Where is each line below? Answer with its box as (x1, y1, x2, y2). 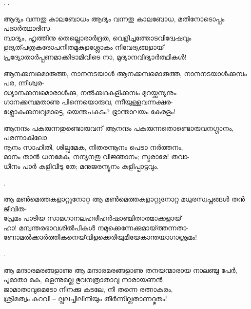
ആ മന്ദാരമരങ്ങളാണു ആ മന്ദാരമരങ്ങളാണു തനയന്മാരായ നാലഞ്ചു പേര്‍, (3, 265, 237, 275)
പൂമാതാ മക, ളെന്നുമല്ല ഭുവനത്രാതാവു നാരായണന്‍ (3, 274, 163, 285)
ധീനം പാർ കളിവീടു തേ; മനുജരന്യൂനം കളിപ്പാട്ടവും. (3, 161, 159, 171)
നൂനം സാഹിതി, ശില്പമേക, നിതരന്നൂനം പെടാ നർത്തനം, (3, 142, 183, 152)
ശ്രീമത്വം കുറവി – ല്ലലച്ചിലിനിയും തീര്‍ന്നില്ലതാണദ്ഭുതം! (3, 293, 167, 304)
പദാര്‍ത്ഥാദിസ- (3, 23, 52, 33)
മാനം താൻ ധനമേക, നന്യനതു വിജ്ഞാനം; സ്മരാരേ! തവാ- (3, 151, 190, 162)
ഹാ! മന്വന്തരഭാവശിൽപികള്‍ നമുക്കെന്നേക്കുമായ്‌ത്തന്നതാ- (3, 222, 189, 232)
